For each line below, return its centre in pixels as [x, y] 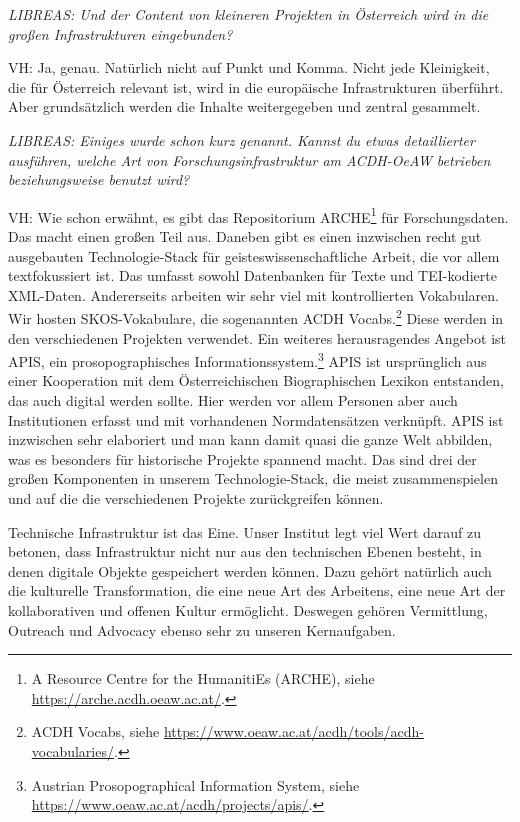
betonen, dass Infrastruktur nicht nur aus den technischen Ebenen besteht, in [245, 551]
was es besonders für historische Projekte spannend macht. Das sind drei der [242, 458]
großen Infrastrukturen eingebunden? [120, 33]
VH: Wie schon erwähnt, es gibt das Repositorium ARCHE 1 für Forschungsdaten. [258, 215]
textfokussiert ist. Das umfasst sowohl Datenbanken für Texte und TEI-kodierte [252, 275]
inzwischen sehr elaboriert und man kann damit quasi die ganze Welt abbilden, [250, 439]
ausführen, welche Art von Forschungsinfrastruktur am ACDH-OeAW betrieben [249, 159]
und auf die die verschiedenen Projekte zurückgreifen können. [196, 498]
